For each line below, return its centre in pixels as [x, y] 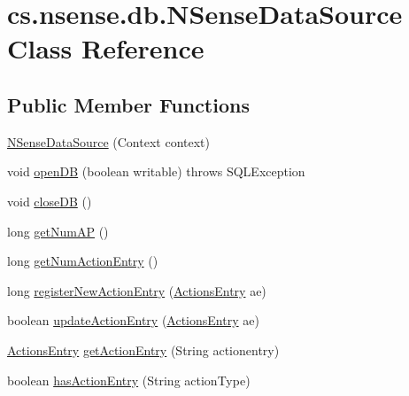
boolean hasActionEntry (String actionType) [129, 380]
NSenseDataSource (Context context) [108, 141]
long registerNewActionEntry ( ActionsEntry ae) [137, 290]
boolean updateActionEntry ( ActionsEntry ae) [133, 320]
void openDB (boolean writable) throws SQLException [156, 171]
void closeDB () [50, 201]
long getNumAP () [58, 231]
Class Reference [106, 48]
